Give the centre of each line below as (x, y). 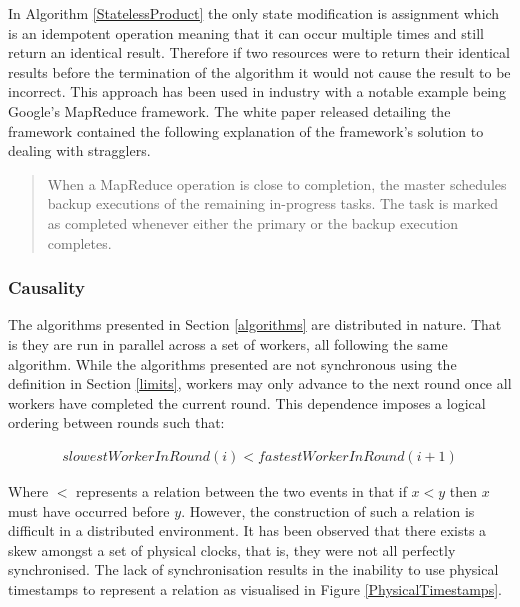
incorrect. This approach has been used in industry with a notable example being (257, 91)
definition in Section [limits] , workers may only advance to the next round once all (260, 383)
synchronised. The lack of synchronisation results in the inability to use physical (253, 569)
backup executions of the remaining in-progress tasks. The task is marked (273, 203)
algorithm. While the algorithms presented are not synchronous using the (232, 363)
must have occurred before (89, 510)
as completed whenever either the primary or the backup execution (252, 222)
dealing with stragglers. (79, 150)
